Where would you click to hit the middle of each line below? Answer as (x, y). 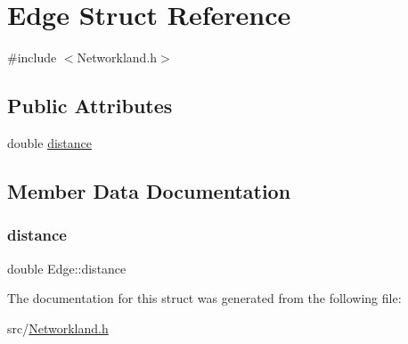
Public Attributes (90, 106)
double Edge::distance (67, 268)
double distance (49, 142)
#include (32, 57)
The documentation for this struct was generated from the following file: (204, 298)
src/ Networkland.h (58, 328)
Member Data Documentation (149, 190)
